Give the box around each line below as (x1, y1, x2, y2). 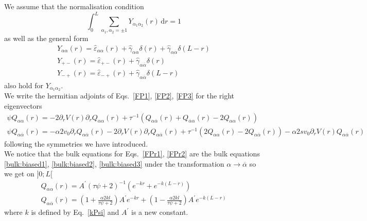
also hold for (4, 79, 43, 90)
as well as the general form (4, 32, 89, 43)
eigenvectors (4, 101, 42, 111)
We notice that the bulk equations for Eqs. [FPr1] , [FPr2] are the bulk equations (4, 148, 260, 159)
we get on (4, 168, 34, 179)
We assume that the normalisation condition (4, 1, 144, 11)
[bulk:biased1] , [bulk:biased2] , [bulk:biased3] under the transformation (4, 158, 224, 169)
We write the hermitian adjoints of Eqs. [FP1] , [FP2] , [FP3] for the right (4, 90, 235, 101)
